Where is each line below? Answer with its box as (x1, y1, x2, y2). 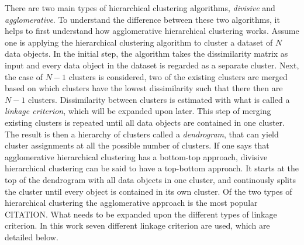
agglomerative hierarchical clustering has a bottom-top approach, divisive (5, 150, 268, 163)
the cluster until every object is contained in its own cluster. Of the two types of (5, 185, 292, 197)
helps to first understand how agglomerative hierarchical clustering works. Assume (5, 25, 299, 37)
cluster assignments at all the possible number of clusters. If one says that (5, 139, 270, 151)
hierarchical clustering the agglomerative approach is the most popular (5, 196, 258, 209)
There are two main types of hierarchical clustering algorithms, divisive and (5, 2, 275, 13)
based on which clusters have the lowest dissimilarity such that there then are (5, 82, 283, 94)
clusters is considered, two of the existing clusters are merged (68, 70, 288, 82)
